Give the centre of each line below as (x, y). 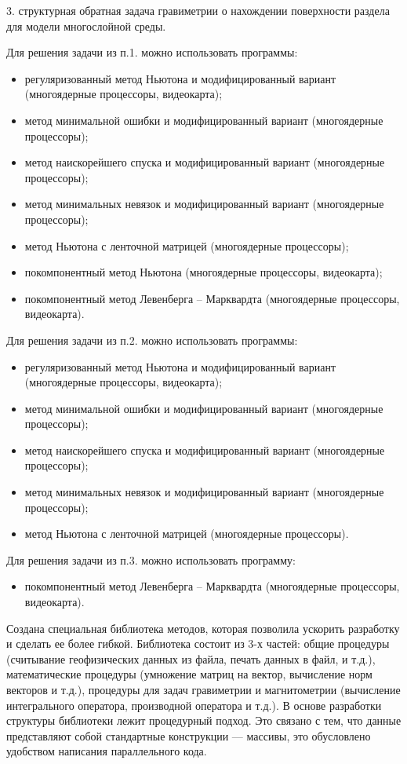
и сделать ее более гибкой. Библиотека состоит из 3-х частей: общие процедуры (198, 643)
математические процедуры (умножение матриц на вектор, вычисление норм (189, 674)
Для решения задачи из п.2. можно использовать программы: (152, 340)
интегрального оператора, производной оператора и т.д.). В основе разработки (194, 705)
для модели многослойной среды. (86, 26)
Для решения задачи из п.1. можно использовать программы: (152, 52)
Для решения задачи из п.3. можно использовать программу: (151, 559)
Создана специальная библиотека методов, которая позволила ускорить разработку (203, 628)
